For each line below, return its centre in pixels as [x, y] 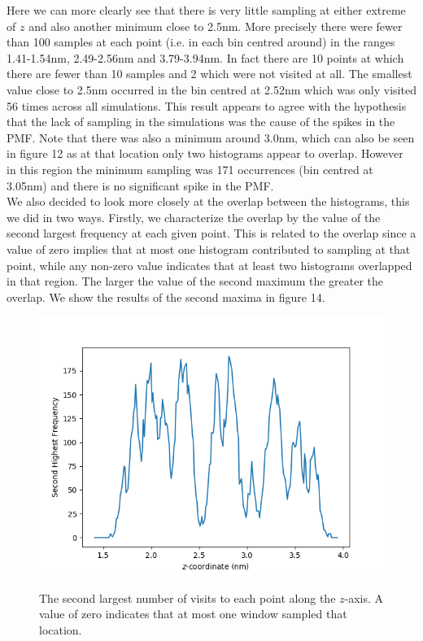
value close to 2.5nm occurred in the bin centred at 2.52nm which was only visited [211, 89]
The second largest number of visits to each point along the [188, 597]
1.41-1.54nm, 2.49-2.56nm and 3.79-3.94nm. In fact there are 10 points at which [205, 57]
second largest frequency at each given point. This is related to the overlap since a [211, 233]
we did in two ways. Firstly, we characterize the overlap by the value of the [194, 217]
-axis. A [364, 597]
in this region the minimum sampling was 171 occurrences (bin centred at [190, 169]
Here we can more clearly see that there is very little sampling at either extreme [206, 10]
